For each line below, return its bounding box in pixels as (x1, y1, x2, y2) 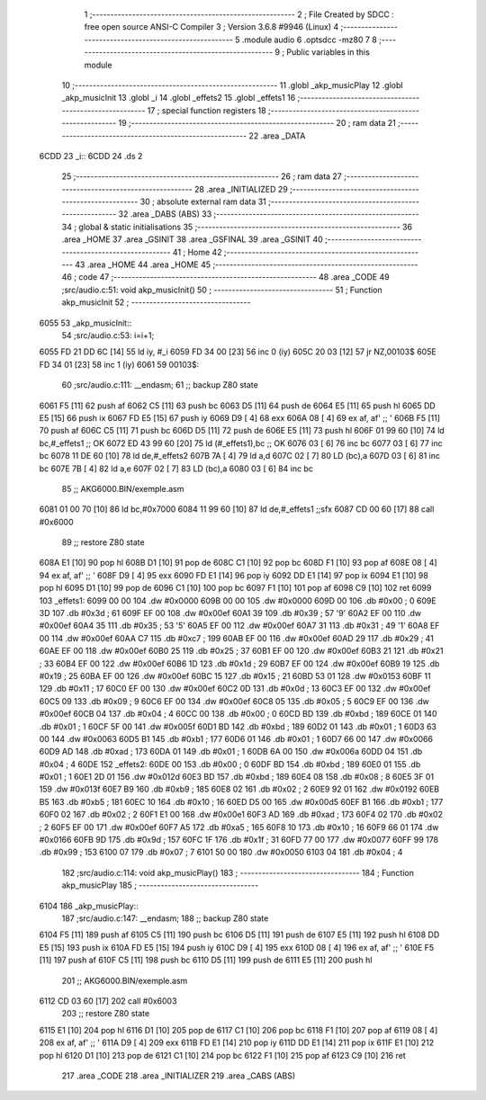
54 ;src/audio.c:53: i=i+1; (61, 329, 155, 341)
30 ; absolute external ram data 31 (139, 196, 267, 207)
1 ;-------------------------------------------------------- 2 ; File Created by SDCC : (84, 9, 395, 20)
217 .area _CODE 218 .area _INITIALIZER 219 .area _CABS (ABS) (61, 1070, 296, 1081)
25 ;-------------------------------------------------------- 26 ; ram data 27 (61, 171, 342, 182)
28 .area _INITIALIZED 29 (193, 183, 288, 194)
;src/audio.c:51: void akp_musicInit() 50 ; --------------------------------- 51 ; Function (61, 284, 382, 295)
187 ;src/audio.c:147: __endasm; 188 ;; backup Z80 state (61, 913, 269, 924)
